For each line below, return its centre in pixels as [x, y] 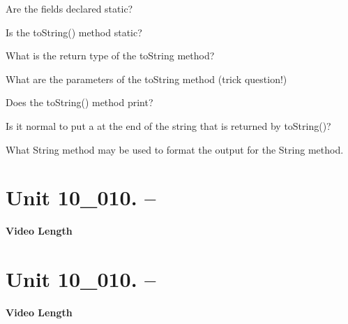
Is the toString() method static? [74, 32]
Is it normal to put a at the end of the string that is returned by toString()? [168, 125]
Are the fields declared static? [69, 8]
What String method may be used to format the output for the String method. [175, 149]
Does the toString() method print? [80, 102]
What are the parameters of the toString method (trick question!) [146, 79]
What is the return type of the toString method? [110, 56]
